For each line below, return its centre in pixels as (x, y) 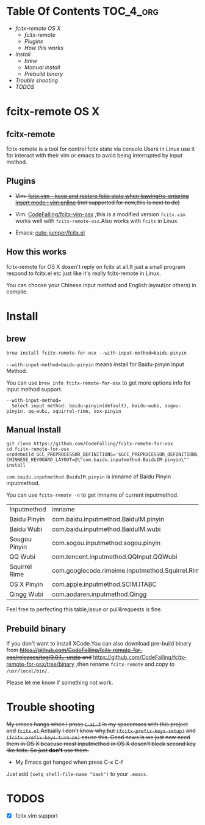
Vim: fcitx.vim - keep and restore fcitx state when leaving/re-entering (102, 196)
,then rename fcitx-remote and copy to (125, 664)
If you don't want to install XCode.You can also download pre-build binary (99, 644)
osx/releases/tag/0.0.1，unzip (44, 657)
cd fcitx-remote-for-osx (38, 449)
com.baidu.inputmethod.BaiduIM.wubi (106, 529)
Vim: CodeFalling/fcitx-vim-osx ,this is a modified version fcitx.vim (100, 214)
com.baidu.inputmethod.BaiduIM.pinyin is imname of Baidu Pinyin (89, 477)
